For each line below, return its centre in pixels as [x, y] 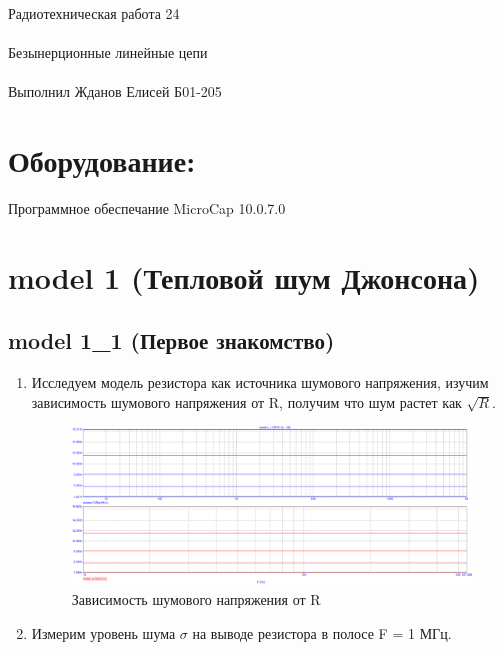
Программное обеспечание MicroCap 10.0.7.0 [147, 208]
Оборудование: [102, 160]
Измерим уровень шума [103, 632]
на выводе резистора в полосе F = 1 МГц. [322, 632]
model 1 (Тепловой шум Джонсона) [244, 276]
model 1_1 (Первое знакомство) [171, 340]
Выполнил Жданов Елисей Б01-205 [115, 91]
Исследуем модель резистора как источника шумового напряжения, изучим [260, 382]
